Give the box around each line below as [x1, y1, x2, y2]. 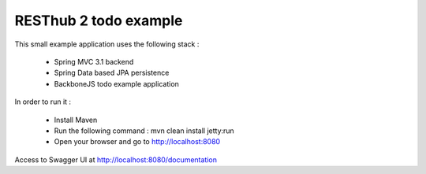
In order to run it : [14, 97, 71, 106]
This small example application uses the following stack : [14, 39, 200, 49]
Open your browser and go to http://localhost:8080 [54, 137, 221, 146]
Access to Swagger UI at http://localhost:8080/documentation [14, 154, 217, 165]
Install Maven [54, 115, 98, 124]
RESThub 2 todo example [14, 12, 183, 29]
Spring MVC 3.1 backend [54, 57, 134, 66]
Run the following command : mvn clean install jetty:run [54, 126, 234, 135]
